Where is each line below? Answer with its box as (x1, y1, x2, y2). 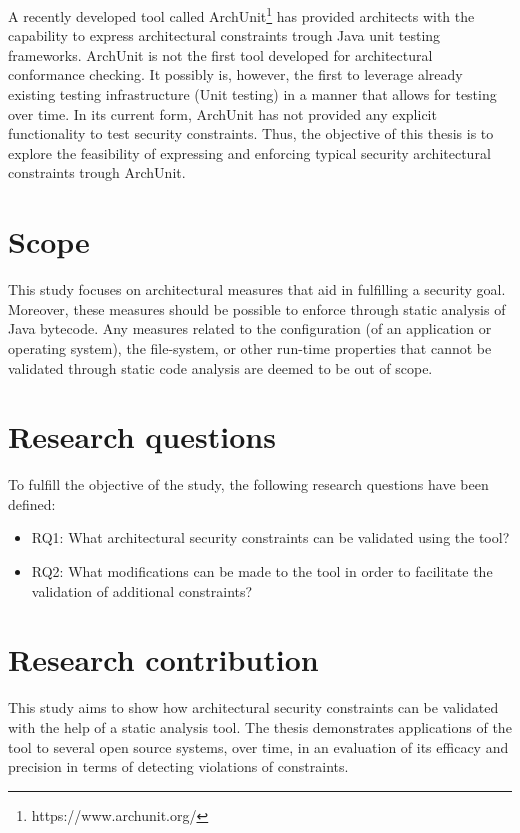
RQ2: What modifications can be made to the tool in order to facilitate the (31, 561, 493, 581)
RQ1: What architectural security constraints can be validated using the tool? (31, 527, 510, 548)
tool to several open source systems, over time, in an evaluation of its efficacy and (8, 736, 509, 757)
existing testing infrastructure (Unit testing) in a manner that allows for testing (8, 84, 497, 105)
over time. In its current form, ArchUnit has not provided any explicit (8, 103, 437, 124)
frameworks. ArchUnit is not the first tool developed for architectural (8, 44, 433, 65)
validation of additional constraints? (31, 580, 253, 601)
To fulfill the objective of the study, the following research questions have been (8, 474, 489, 495)
